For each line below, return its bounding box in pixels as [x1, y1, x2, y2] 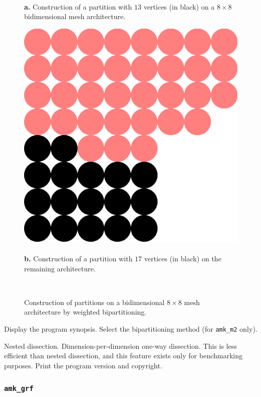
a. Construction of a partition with [24, 1, 132, 12]
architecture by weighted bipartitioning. [24, 307, 147, 317]
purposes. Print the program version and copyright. [4, 360, 162, 370]
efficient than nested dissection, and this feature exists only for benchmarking [4, 350, 243, 361]
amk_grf [4, 384, 34, 393]
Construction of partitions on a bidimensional [24, 296, 165, 307]
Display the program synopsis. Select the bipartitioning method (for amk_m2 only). [4, 323, 257, 334]
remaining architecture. [24, 263, 96, 273]
